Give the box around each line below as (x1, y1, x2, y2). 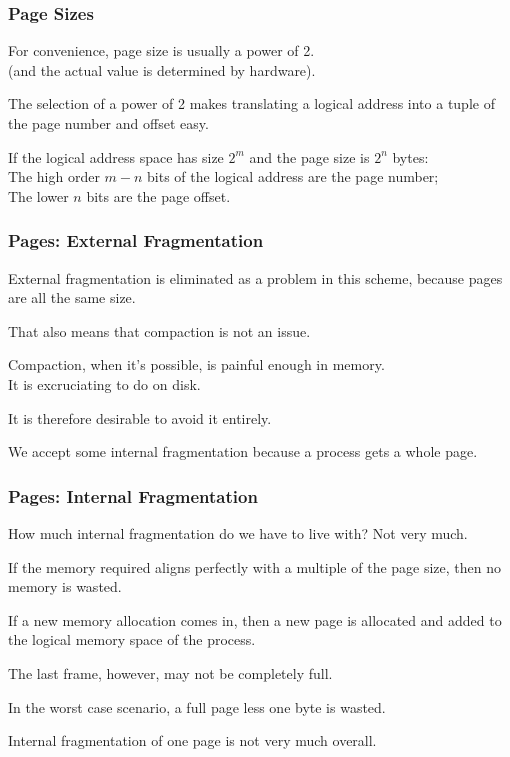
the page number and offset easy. (8, 113, 209, 133)
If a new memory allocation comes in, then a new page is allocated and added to (8, 609, 502, 630)
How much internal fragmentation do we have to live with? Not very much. (8, 522, 468, 543)
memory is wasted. (8, 576, 122, 597)
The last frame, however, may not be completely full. (8, 662, 333, 683)
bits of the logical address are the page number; (147, 166, 439, 187)
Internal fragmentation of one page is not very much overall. (8, 730, 377, 751)
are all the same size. (8, 287, 136, 308)
